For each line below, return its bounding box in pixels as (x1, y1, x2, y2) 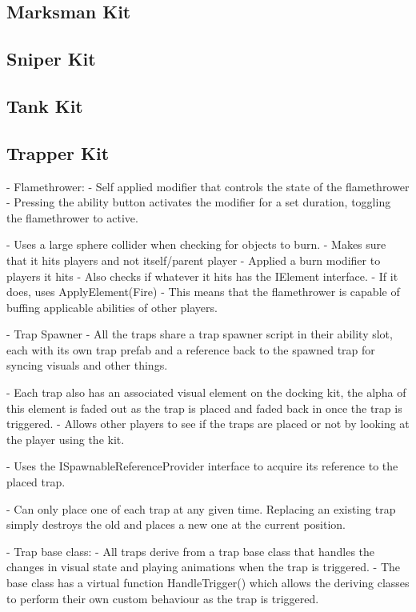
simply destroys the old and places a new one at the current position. (6, 516, 346, 533)
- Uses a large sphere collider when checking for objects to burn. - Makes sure (6, 236, 386, 253)
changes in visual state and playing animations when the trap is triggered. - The (6, 558, 401, 575)
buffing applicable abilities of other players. (6, 298, 218, 315)
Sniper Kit (6, 46, 96, 71)
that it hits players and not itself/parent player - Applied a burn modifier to (6, 251, 381, 268)
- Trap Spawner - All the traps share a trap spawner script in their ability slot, (6, 326, 393, 342)
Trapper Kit (6, 140, 110, 165)
